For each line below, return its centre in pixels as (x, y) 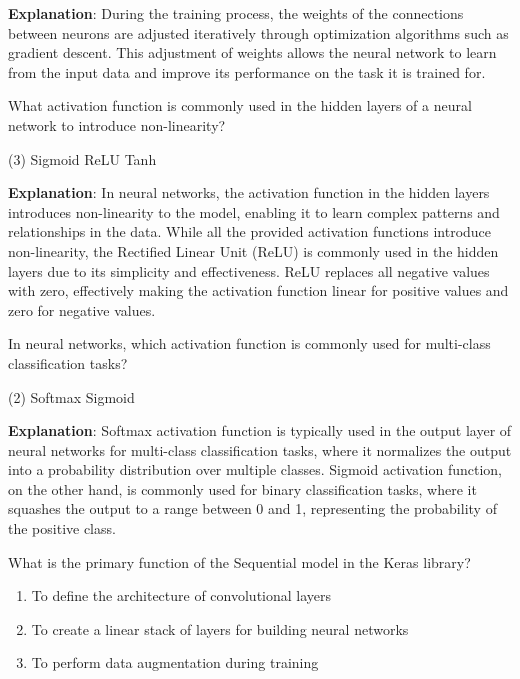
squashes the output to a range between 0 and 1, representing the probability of (252, 508)
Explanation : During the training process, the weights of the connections (236, 13)
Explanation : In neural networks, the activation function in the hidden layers (249, 192)
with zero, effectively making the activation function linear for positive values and (258, 290)
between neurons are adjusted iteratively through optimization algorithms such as (258, 32)
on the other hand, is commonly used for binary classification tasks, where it (242, 488)
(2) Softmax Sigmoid (71, 396)
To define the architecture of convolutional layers (181, 595)
